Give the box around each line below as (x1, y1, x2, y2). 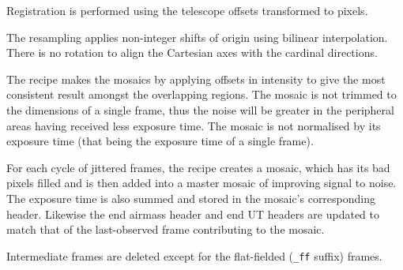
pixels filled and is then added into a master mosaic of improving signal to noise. (6, 174, 397, 191)
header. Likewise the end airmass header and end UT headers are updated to (6, 205, 380, 222)
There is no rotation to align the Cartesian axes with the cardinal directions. (6, 44, 378, 61)
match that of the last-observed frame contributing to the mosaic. (6, 221, 325, 238)
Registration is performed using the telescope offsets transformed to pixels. (6, 2, 368, 18)
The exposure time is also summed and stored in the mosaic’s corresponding (6, 189, 376, 206)
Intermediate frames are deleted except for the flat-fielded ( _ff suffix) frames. (6, 247, 382, 264)
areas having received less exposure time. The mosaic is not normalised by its (6, 117, 381, 133)
